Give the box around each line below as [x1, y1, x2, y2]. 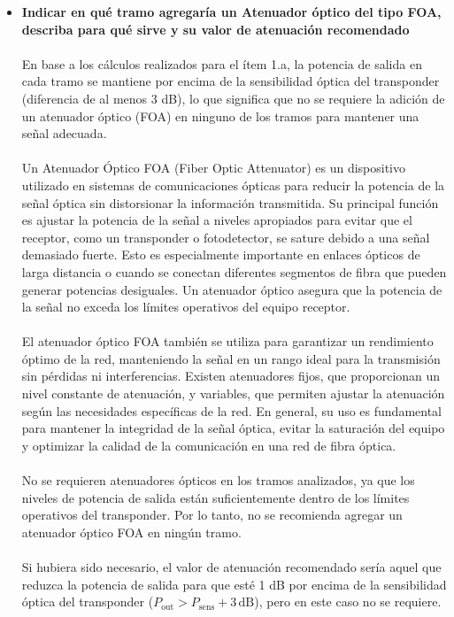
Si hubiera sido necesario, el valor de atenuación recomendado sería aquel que [21, 558, 442, 575]
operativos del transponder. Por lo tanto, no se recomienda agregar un [21, 505, 403, 524]
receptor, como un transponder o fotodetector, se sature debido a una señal [21, 228, 430, 246]
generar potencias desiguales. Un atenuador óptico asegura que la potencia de [21, 280, 442, 298]
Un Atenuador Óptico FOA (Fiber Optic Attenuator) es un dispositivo [21, 158, 406, 177]
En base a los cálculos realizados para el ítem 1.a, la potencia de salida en [21, 54, 422, 73]
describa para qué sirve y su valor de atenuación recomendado [21, 19, 410, 38]
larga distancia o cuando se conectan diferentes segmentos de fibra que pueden [21, 262, 447, 281]
